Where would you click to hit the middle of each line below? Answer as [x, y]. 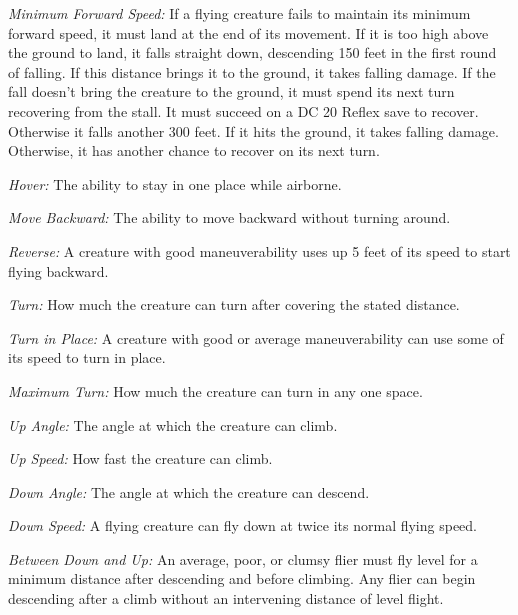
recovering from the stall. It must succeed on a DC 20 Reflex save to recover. [243, 110]
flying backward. [58, 270]
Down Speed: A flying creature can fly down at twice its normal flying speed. [242, 525]
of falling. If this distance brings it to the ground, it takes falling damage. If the [252, 71]
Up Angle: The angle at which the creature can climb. [173, 424]
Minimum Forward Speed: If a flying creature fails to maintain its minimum [239, 13]
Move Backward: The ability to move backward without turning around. [229, 217]
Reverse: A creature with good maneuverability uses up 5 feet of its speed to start [259, 250]
